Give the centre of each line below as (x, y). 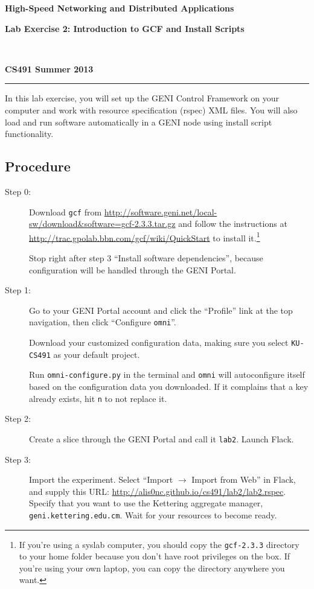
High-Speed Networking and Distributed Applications (120, 8)
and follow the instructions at (233, 224)
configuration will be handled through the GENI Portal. (133, 269)
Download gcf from (66, 212)
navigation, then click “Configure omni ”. (103, 322)
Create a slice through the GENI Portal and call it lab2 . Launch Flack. (162, 438)
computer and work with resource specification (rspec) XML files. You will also (151, 110)
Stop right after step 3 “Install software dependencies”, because (146, 258)
